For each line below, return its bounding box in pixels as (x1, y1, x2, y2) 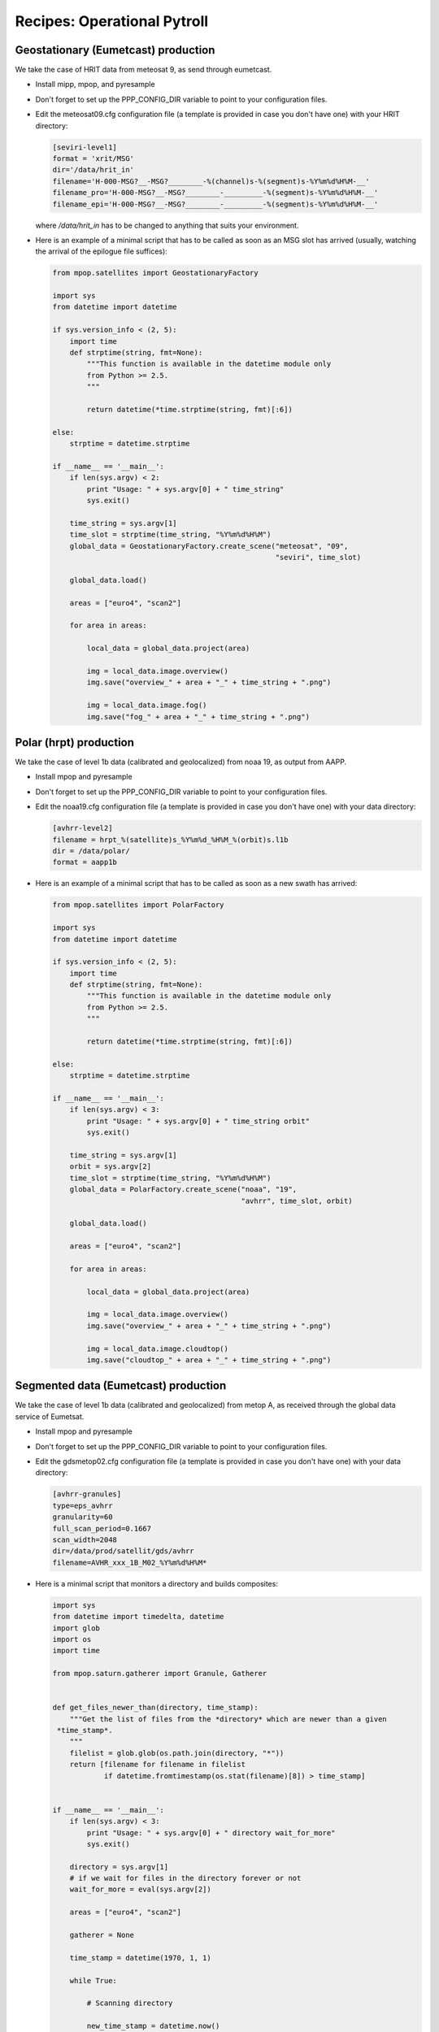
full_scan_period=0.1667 (52, 1524, 152, 1533)
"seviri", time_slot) (275, 553, 362, 562)
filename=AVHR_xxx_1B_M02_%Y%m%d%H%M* (52, 1557, 207, 1567)
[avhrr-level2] (52, 823, 113, 833)
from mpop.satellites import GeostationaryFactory (52, 268, 259, 278)
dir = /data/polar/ (52, 846, 130, 855)
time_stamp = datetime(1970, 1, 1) (69, 1953, 211, 1962)
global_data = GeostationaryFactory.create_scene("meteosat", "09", (69, 541, 349, 550)
